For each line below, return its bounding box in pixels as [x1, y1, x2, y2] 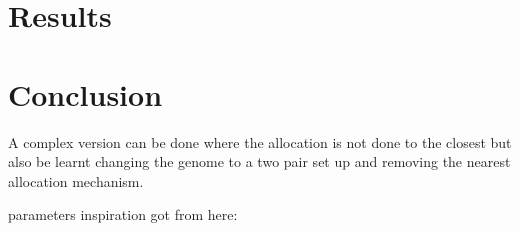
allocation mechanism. [8, 170, 144, 191]
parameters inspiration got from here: [8, 204, 238, 225]
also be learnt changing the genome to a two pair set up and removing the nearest [8, 151, 511, 172]
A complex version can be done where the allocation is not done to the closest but [8, 131, 512, 152]
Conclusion [8, 73, 163, 114]
